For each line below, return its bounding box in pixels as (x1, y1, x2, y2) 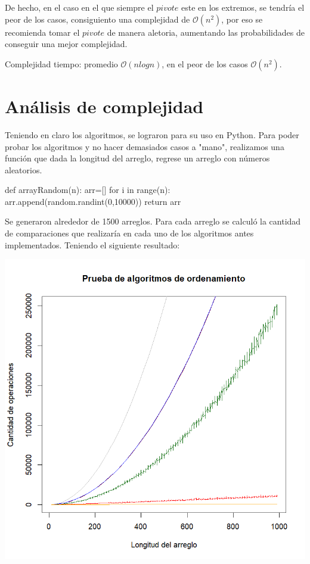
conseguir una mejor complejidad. (5, 38, 128, 50)
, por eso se (221, 13, 263, 25)
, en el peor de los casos (162, 57, 248, 70)
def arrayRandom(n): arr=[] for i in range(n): (5, 183, 170, 196)
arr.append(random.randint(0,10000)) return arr (5, 195, 181, 207)
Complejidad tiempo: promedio (5, 57, 118, 70)
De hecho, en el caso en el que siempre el (5, 1, 154, 13)
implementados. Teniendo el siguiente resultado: (5, 238, 180, 251)
